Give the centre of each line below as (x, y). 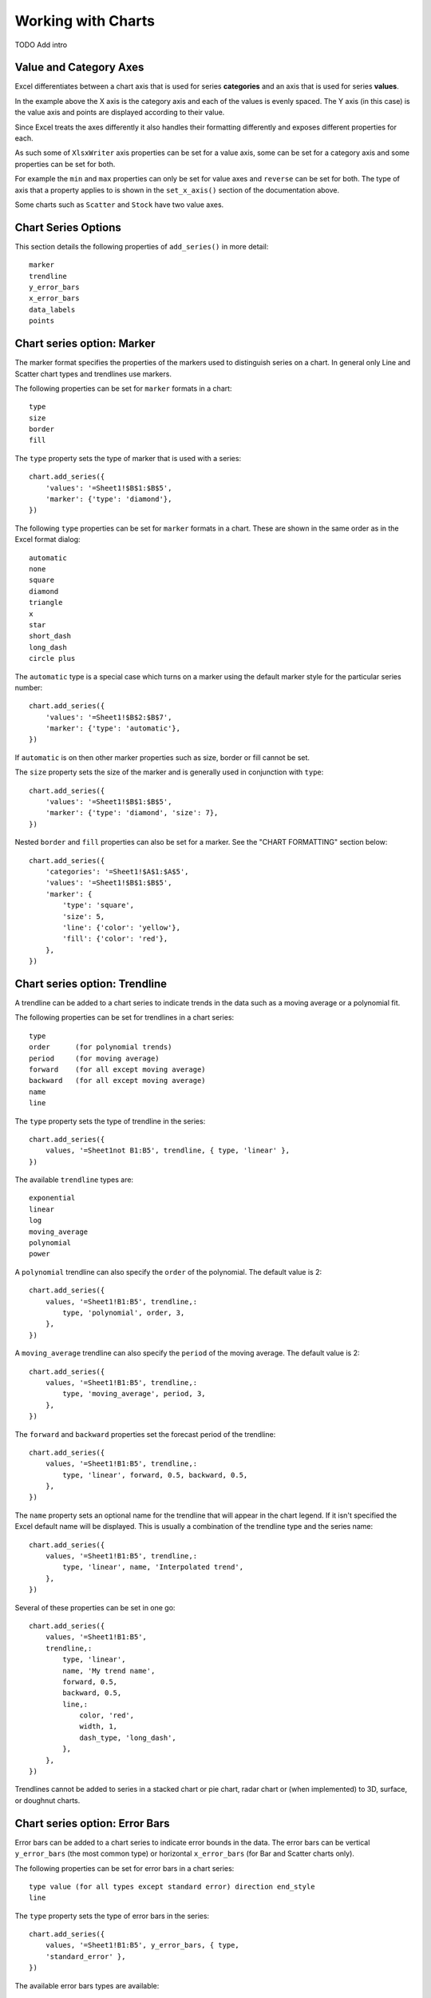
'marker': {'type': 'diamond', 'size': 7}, (132, 813)
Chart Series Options (68, 227)
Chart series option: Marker (85, 344)
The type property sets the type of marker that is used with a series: (128, 458)
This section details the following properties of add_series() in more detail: (142, 246)
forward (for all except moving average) (118, 1069)
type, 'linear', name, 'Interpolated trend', (153, 1567)
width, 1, (99, 1727)
